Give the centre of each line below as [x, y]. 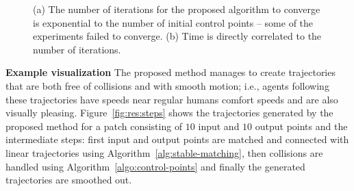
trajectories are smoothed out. [69, 180]
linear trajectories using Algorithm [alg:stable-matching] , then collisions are [164, 152]
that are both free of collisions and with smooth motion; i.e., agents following [167, 85]
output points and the [301, 126]
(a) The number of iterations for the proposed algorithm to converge [177, 9]
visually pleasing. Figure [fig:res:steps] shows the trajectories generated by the [169, 113]
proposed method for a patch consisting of [94, 126]
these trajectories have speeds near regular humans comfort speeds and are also [172, 99]
